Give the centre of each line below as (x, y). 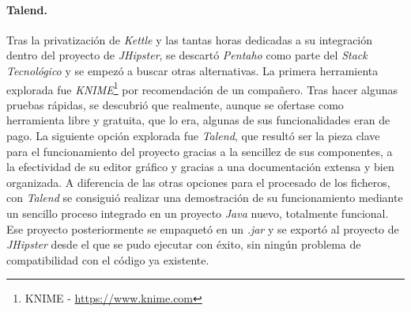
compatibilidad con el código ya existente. (108, 259)
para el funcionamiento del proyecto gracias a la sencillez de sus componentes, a (200, 151)
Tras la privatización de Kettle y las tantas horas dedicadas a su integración (190, 39)
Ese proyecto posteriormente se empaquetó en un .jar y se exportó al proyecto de (203, 228)
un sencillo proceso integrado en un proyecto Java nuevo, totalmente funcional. (198, 213)
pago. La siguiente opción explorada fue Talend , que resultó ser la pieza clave (193, 136)
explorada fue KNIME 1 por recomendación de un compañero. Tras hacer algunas (202, 88)
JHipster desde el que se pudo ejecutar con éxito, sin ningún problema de (184, 244)
